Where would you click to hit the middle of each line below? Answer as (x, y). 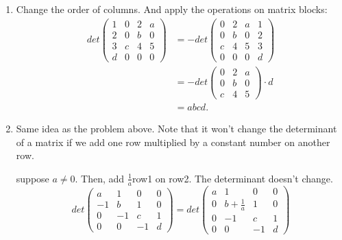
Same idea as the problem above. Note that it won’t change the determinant (176, 129)
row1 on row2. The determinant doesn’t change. (232, 178)
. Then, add (100, 178)
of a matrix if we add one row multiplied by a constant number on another (173, 142)
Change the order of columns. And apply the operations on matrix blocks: (172, 9)
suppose (33, 178)
